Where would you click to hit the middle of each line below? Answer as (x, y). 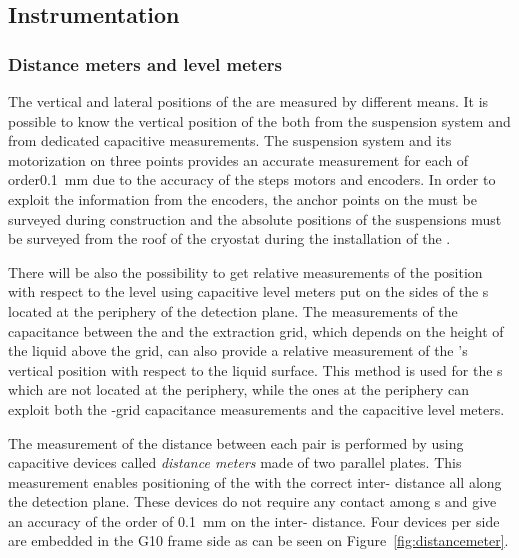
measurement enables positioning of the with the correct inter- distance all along (255, 481)
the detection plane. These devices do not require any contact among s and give (252, 501)
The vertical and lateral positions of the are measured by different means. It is (248, 101)
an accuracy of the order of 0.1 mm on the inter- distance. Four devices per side (254, 520)
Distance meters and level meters (145, 63)
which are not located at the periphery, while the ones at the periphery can (239, 389)
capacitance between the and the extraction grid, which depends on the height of (256, 330)
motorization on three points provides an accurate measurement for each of (238, 159)
